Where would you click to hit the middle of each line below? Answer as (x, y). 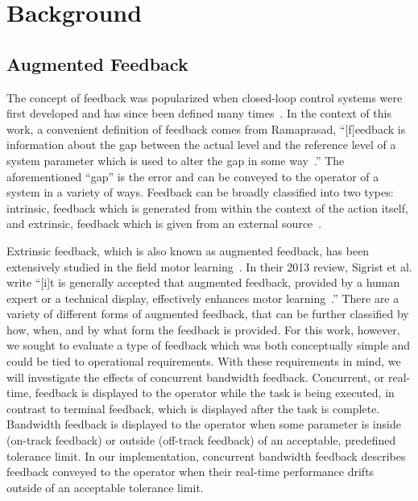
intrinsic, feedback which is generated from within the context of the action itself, (207, 207)
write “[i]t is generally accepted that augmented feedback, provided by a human (203, 282)
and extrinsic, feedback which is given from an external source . (164, 224)
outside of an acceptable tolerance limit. (105, 487)
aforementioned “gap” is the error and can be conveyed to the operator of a (193, 176)
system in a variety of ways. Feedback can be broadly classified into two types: (200, 192)
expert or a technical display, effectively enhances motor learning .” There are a (203, 298)
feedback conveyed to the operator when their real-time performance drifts (190, 472)
